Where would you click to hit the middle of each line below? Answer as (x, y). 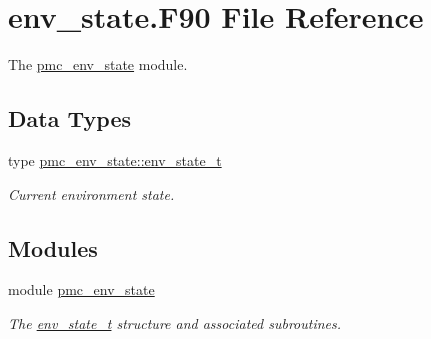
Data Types (69, 118)
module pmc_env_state (81, 289)
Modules (53, 247)
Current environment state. (91, 193)
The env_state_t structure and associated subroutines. (175, 322)
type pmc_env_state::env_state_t (115, 159)
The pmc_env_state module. (98, 64)
